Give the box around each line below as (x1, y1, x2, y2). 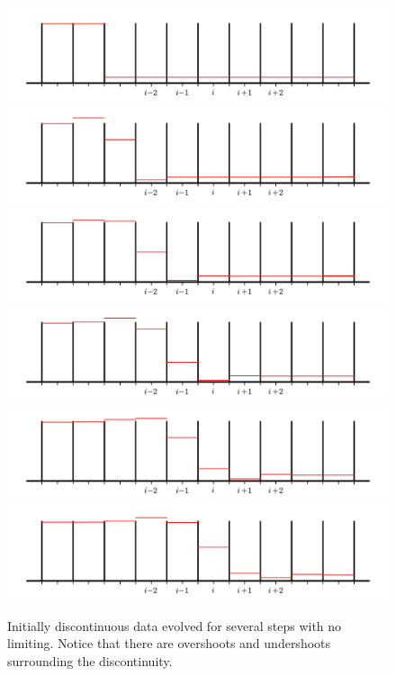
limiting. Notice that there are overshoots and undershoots (7, 634, 331, 653)
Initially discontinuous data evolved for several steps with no (7, 616, 342, 635)
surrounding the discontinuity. (7, 651, 173, 670)
